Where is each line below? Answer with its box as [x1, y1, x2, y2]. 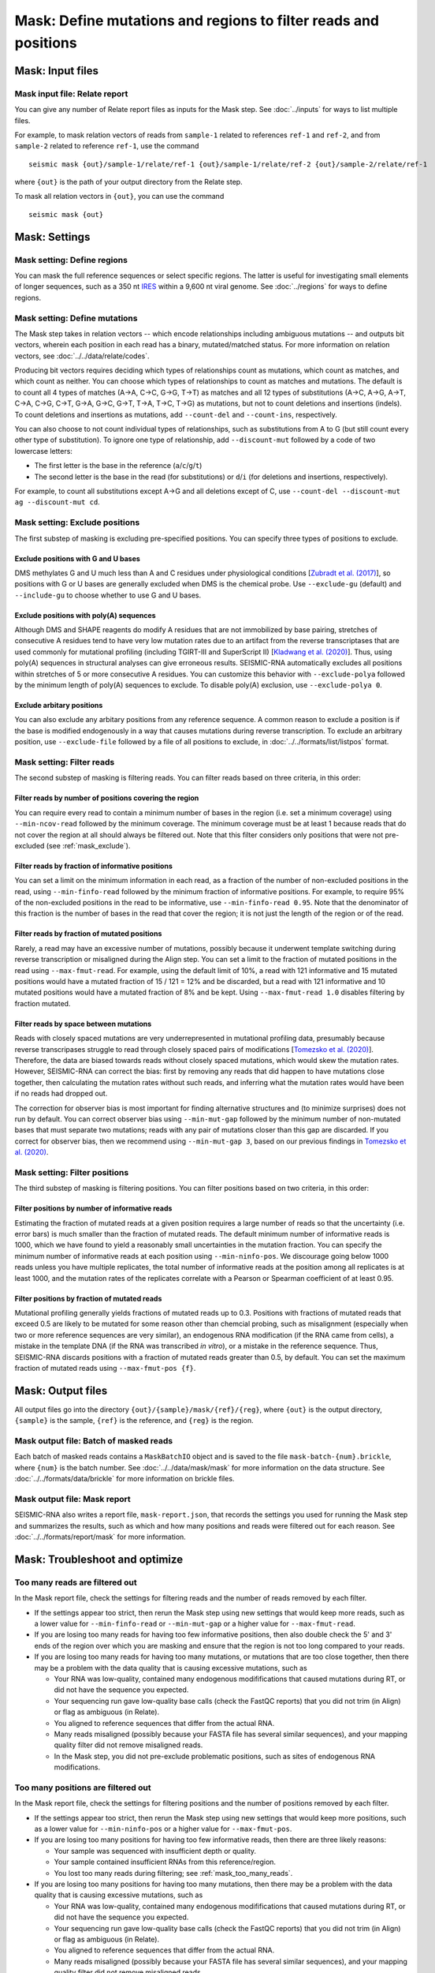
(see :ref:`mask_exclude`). [46, 840, 131, 850]
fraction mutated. [14, 998, 71, 1008]
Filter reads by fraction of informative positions [14, 861, 173, 870]
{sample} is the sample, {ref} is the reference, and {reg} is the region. [14, 1416, 254, 1425]
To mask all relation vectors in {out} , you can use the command [14, 192, 225, 201]
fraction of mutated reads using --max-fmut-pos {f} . [14, 1363, 196, 1372]
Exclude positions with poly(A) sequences [14, 610, 157, 620]
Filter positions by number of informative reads [14, 1204, 173, 1213]
